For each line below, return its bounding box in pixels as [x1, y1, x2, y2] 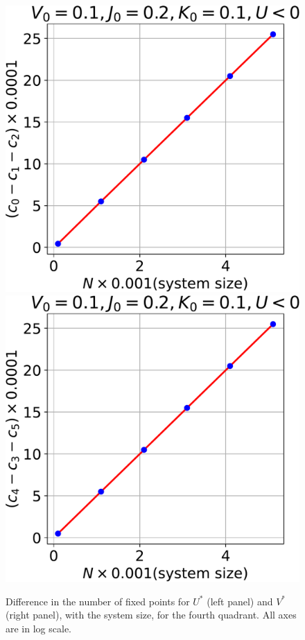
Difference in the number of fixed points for [6, 594, 190, 608]
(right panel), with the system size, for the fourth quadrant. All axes [6, 607, 297, 622]
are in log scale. [6, 621, 71, 635]
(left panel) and [207, 594, 273, 608]
